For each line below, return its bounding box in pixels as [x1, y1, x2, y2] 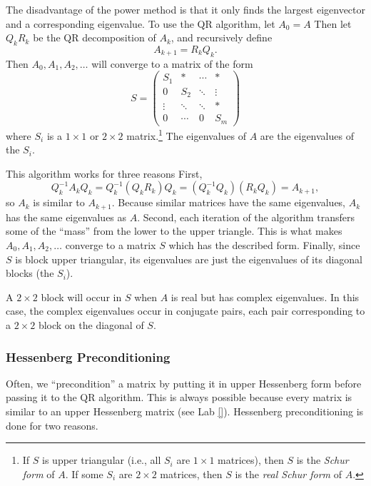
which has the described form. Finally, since [168, 238, 360, 253]
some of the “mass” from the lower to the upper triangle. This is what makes [6, 223, 342, 238]
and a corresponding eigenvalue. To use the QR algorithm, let [6, 16, 275, 31]
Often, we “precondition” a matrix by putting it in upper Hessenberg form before [6, 375, 362, 390]
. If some [65, 466, 103, 481]
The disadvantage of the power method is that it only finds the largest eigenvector [6, 2, 366, 16]
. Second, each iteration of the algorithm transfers [137, 209, 355, 224]
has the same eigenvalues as [6, 209, 127, 224]
